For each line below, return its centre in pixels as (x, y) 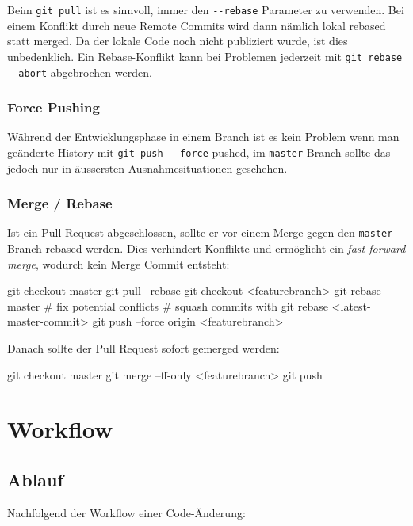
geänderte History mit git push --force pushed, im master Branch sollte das (199, 152)
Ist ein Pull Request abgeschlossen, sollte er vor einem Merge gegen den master (200, 233)
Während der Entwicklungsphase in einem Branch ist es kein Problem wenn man (203, 137)
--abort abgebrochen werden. (80, 72)
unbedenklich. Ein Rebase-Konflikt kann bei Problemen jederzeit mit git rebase (205, 56)
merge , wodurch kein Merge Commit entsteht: (119, 263)
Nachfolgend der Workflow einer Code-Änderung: (126, 512)
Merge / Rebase (60, 203)
